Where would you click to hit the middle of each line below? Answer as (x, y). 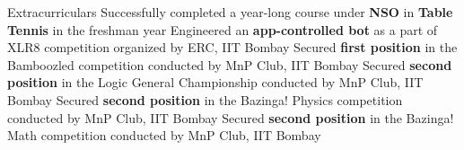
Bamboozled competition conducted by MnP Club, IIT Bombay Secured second (230, 64)
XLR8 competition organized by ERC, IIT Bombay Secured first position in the (232, 47)
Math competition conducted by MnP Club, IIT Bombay (164, 135)
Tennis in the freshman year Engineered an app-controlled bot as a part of (223, 29)
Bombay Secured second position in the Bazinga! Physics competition (205, 99)
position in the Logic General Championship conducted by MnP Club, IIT (215, 82)
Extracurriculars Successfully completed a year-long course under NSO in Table (230, 12)
